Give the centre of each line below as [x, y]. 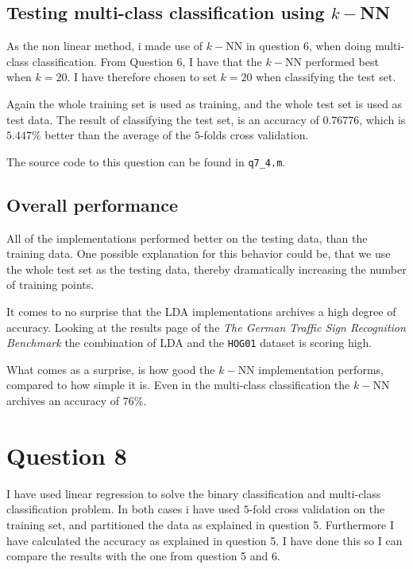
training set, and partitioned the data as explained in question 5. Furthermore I [200, 524]
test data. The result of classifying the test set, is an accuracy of [163, 119]
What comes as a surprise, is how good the [111, 369]
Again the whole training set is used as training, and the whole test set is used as [205, 103]
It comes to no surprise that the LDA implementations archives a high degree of [201, 311]
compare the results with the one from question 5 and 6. [143, 556]
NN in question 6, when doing [299, 46]
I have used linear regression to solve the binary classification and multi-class [194, 493]
